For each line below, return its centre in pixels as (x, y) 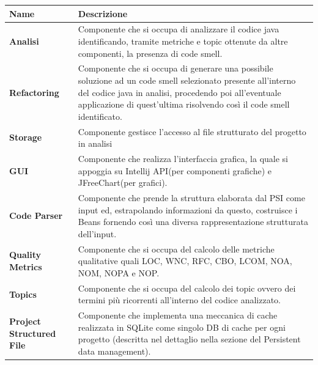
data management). (114, 351)
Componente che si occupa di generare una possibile (176, 68)
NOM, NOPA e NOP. (119, 272)
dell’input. (97, 233)
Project (25, 321)
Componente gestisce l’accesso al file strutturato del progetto (192, 131)
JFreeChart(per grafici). (123, 182)
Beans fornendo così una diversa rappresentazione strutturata (193, 222)
